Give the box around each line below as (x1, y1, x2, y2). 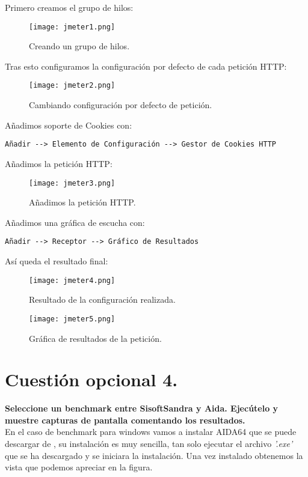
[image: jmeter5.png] (29, 314, 115, 323)
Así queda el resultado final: (5, 255, 108, 267)
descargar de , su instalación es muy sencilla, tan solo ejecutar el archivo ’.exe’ (5, 437, 293, 450)
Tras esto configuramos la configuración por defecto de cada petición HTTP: (5, 59, 287, 72)
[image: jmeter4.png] (29, 276, 115, 285)
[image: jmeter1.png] (29, 22, 115, 31)
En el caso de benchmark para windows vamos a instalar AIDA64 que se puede (5, 425, 297, 438)
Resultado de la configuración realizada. (29, 293, 176, 306)
